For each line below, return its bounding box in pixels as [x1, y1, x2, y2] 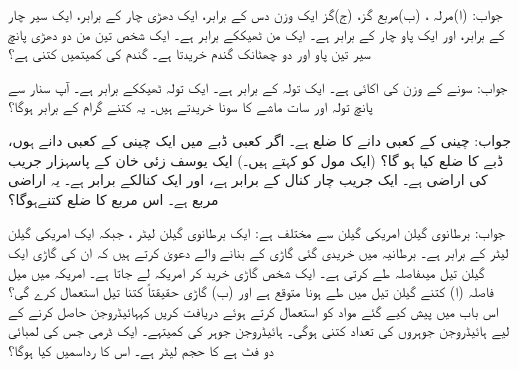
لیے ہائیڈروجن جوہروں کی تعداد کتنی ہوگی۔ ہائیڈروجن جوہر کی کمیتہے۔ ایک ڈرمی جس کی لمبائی [8, 320, 510, 341]
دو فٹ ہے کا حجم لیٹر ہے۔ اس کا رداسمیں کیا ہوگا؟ [8, 339, 274, 360]
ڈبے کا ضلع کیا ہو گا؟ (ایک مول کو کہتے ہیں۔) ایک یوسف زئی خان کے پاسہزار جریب [8, 149, 504, 170]
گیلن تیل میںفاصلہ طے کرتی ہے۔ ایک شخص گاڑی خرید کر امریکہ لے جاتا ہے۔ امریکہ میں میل [8, 261, 485, 282]
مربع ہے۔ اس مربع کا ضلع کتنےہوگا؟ [8, 188, 219, 209]
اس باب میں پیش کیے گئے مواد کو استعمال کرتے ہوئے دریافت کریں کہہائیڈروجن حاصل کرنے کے [8, 300, 499, 321]
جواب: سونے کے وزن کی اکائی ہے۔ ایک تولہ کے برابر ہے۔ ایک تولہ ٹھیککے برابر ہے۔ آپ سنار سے [8, 76, 508, 97]
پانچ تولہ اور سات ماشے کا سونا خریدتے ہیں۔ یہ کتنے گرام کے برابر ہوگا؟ [8, 96, 373, 117]
